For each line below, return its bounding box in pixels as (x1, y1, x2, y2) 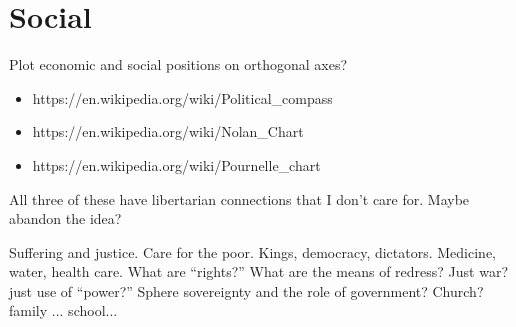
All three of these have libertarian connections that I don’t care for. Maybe (9, 188, 470, 209)
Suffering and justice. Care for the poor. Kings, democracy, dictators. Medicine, (9, 241, 497, 262)
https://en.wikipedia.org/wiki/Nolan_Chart (32, 121, 304, 142)
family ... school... (9, 300, 118, 321)
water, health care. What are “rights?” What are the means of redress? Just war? (9, 261, 508, 282)
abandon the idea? (9, 208, 122, 229)
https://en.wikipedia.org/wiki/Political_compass (32, 87, 333, 108)
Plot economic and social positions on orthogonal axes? (9, 54, 348, 75)
